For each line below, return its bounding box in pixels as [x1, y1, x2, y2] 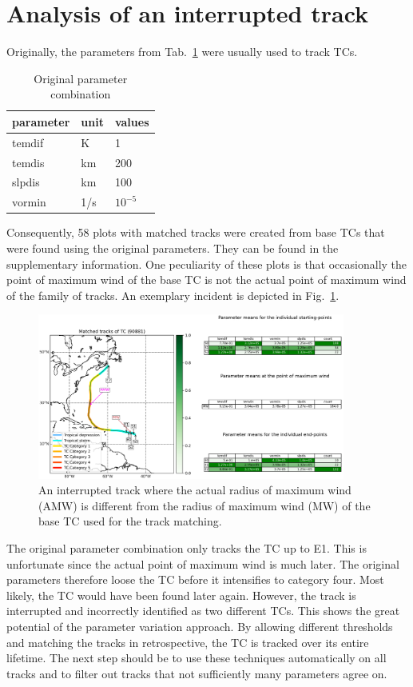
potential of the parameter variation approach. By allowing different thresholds [6, 618, 393, 635]
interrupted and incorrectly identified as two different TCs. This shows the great [6, 602, 400, 619]
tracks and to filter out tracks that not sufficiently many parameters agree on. [6, 665, 387, 681]
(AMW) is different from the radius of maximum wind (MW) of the [38, 497, 371, 513]
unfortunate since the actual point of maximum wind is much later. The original [6, 555, 399, 572]
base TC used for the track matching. [38, 513, 222, 529]
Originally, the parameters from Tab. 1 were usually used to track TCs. [6, 43, 358, 60]
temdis [12, 154, 45, 170]
